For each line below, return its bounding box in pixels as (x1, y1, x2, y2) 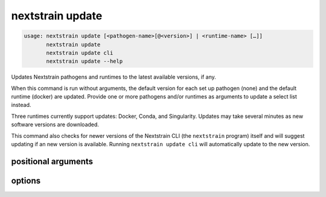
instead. (11, 102, 31, 109)
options (11, 175, 41, 186)
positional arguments (11, 156, 94, 166)
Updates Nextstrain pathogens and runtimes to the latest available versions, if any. (11, 73, 217, 81)
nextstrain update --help (46, 58, 123, 65)
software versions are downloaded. (11, 121, 100, 128)
